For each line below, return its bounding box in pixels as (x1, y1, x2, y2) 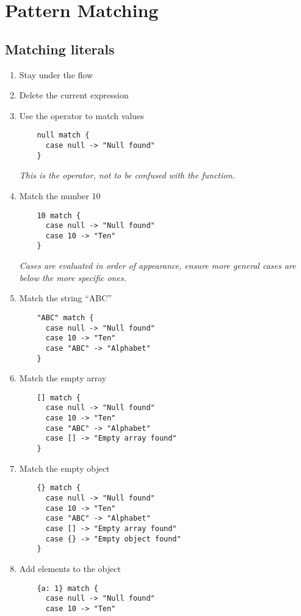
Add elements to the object (19, 562, 121, 574)
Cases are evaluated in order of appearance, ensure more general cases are (19, 259, 296, 272)
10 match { (37, 211, 81, 220)
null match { (37, 131, 90, 140)
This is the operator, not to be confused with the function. (19, 169, 235, 182)
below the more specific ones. (19, 271, 126, 284)
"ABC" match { (37, 313, 94, 322)
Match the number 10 (19, 189, 101, 202)
